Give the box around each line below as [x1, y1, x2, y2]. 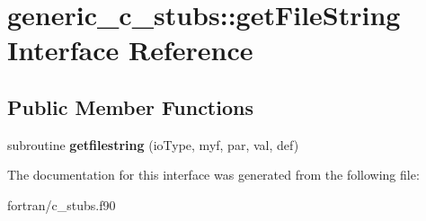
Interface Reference [7, 31, 253, 68]
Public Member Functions [7, 93, 253, 120]
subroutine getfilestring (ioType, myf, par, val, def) [7, 135, 299, 154]
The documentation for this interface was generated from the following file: [7, 165, 420, 184]
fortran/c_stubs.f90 [7, 195, 116, 214]
